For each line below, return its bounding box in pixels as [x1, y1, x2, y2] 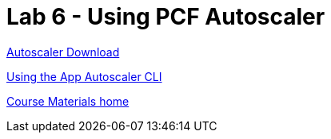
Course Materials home [6, 94, 130, 108]
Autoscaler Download [6, 44, 120, 59]
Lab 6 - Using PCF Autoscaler [6, 3, 325, 30]
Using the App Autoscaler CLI [6, 69, 162, 83]
